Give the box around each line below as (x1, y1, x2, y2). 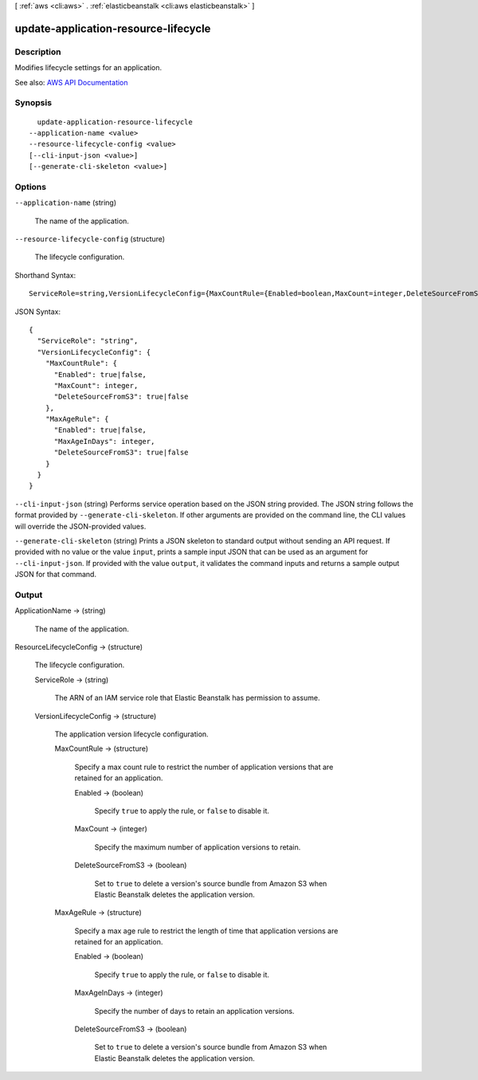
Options (14, 181, 47, 192)
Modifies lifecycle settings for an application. (14, 63, 163, 73)
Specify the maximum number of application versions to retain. (94, 842, 301, 852)
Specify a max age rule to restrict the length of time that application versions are (74, 925, 339, 936)
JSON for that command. (14, 570, 97, 579)
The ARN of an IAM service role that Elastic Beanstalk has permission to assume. (54, 693, 320, 703)
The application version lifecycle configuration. (54, 729, 209, 739)
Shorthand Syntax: (14, 270, 76, 280)
